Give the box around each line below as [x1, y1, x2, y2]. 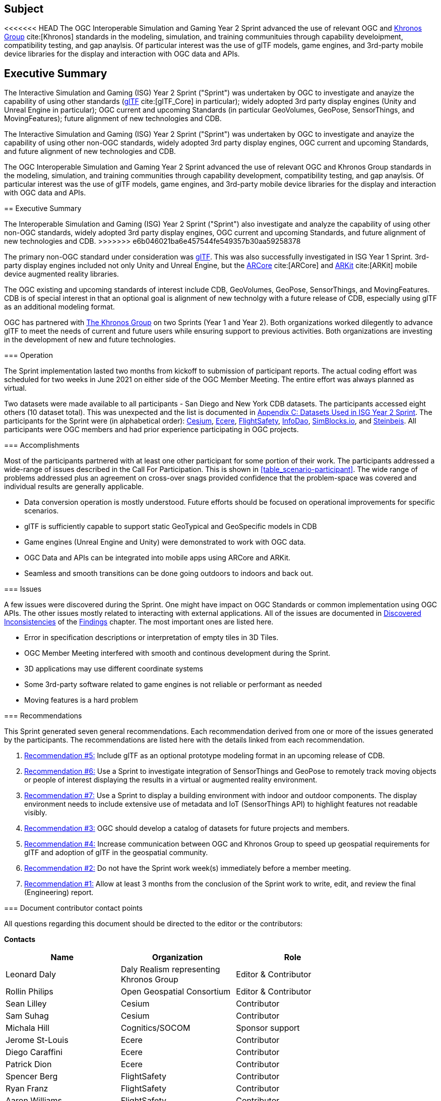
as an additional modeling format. [4, 302, 115, 311]
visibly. [24, 808, 47, 817]
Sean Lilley [6, 999, 47, 1009]
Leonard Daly [6, 969, 56, 980]
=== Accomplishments [4, 441, 80, 450]
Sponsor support [236, 1023, 300, 1033]
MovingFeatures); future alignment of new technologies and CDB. [4, 114, 222, 123]
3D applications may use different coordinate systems [24, 664, 203, 673]
